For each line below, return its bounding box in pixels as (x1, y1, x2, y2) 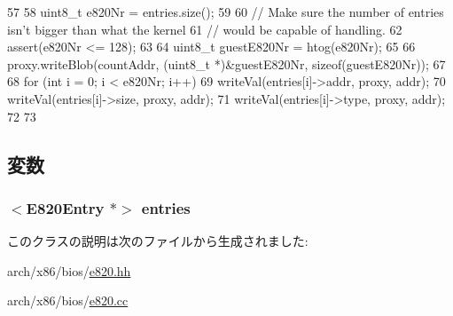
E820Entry (26, 196, 105, 218)
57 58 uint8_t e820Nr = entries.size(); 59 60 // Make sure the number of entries (7, 3, 444, 20)
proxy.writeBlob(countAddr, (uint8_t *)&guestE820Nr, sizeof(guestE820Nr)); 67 (7, 54, 446, 73)
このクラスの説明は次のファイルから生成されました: (7, 232, 309, 250)
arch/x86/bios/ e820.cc (7, 291, 129, 310)
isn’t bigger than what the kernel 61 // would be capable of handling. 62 (7, 20, 402, 38)
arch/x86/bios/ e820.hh (7, 261, 131, 280)
